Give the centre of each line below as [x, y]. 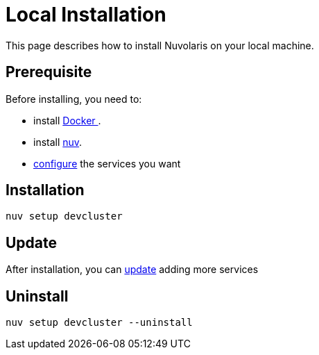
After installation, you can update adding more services [132, 270]
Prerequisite [49, 72]
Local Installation [86, 15]
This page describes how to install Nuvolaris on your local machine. [160, 45]
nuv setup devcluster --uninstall [99, 323]
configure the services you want [107, 163]
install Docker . [67, 120]
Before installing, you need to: [74, 99]
